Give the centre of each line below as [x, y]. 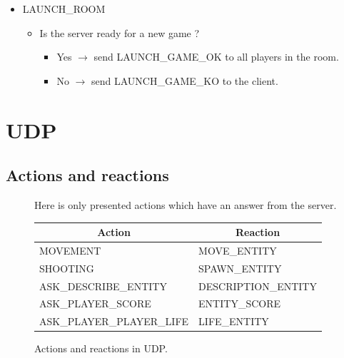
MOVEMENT [70, 250]
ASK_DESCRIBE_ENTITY [103, 286]
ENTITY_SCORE [240, 303]
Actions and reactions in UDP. [101, 348]
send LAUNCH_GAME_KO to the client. [184, 80]
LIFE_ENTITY [234, 321]
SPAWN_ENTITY [240, 268]
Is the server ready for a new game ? [120, 32]
